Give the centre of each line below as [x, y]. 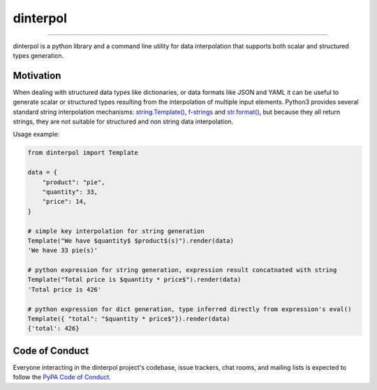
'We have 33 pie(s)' [62, 250]
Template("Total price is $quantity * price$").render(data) [134, 280]
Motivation [37, 76]
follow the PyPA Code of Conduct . [62, 377]
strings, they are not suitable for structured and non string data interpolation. [123, 121]
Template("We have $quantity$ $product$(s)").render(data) [131, 240]
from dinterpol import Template [83, 153]
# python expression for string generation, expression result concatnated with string [182, 270]
